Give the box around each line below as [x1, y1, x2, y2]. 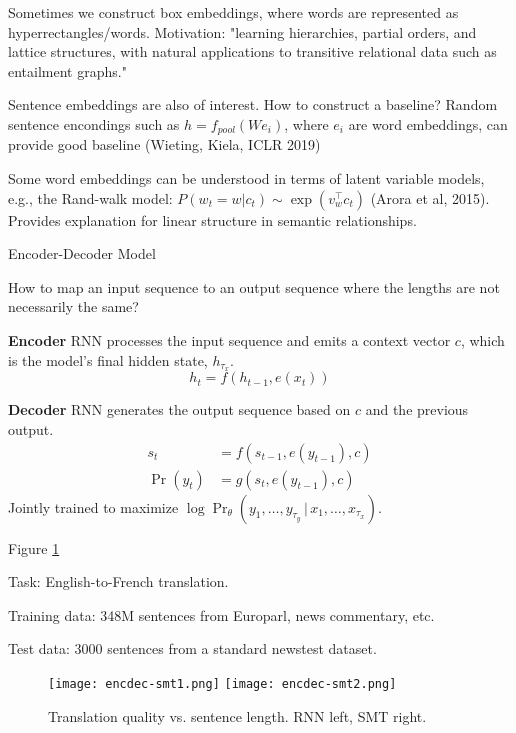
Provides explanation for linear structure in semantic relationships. [8, 209, 417, 230]
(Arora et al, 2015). [370, 187, 490, 208]
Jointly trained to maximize [8, 496, 179, 517]
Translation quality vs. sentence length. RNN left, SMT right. [48, 705, 427, 726]
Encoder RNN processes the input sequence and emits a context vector [8, 329, 451, 350]
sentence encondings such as [8, 113, 180, 134]
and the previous [365, 399, 469, 420]
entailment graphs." [8, 60, 127, 81]
